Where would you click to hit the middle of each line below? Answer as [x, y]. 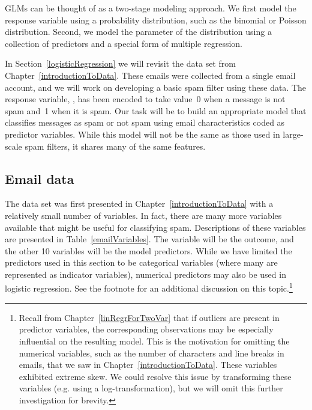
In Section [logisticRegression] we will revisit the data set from [120, 63]
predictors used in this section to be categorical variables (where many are [141, 262]
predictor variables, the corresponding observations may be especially [146, 329]
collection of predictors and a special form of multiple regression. [124, 43]
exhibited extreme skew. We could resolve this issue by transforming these [155, 376]
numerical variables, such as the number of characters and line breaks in [151, 353]
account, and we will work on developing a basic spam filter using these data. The [156, 87]
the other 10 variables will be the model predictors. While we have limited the [148, 250]
